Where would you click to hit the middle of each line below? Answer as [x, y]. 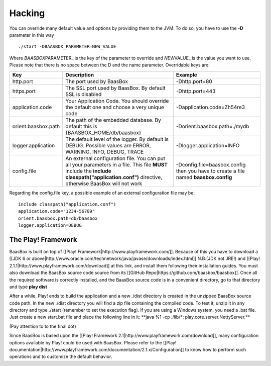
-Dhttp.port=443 [196, 91]
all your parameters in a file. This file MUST [117, 164]
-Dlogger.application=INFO [208, 145]
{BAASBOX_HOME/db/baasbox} [103, 132]
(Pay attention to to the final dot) [43, 326]
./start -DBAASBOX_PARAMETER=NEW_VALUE [67, 47]
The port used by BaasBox [97, 81]
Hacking [27, 13]
